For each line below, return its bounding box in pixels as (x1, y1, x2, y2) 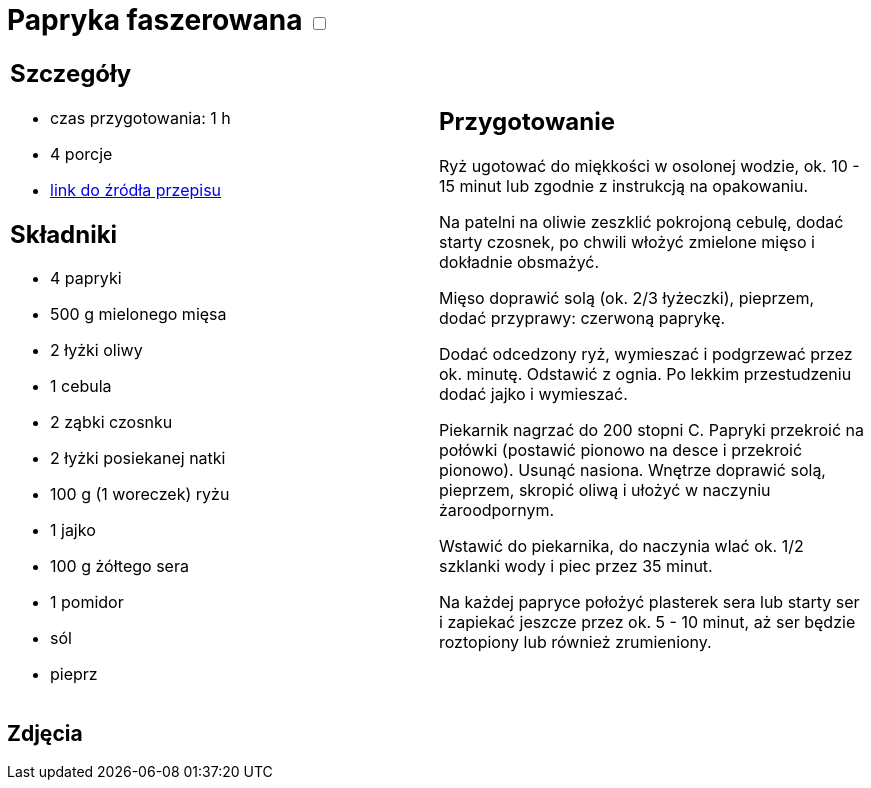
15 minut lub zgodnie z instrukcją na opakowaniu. (439, 176, 809, 197)
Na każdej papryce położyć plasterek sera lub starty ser (439, 592, 860, 613)
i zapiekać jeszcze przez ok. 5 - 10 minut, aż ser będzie (439, 612, 856, 633)
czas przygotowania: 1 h (50, 107, 231, 128)
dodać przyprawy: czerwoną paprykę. (439, 308, 726, 329)
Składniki (10, 219, 118, 249)
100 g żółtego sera (50, 556, 189, 577)
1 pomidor (50, 592, 124, 613)
